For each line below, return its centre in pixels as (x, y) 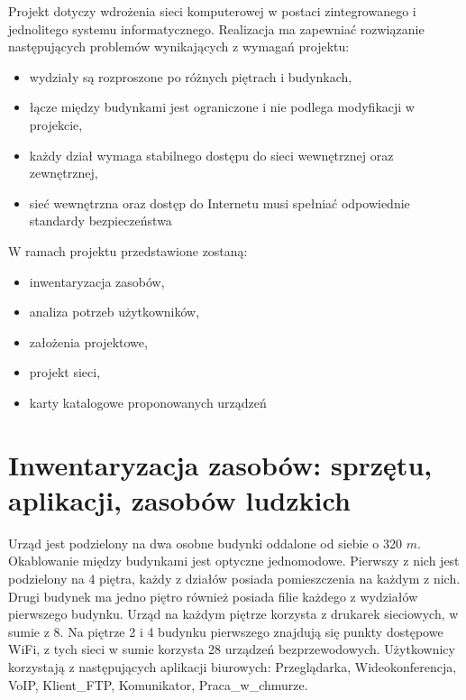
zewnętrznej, (64, 173)
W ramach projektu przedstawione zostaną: (128, 250)
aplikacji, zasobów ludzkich (179, 499)
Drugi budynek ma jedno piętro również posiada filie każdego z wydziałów (213, 596)
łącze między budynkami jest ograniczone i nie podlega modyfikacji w (222, 107)
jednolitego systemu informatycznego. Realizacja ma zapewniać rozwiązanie (216, 28)
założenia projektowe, (88, 341)
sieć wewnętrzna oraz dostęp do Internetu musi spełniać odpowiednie (219, 203)
